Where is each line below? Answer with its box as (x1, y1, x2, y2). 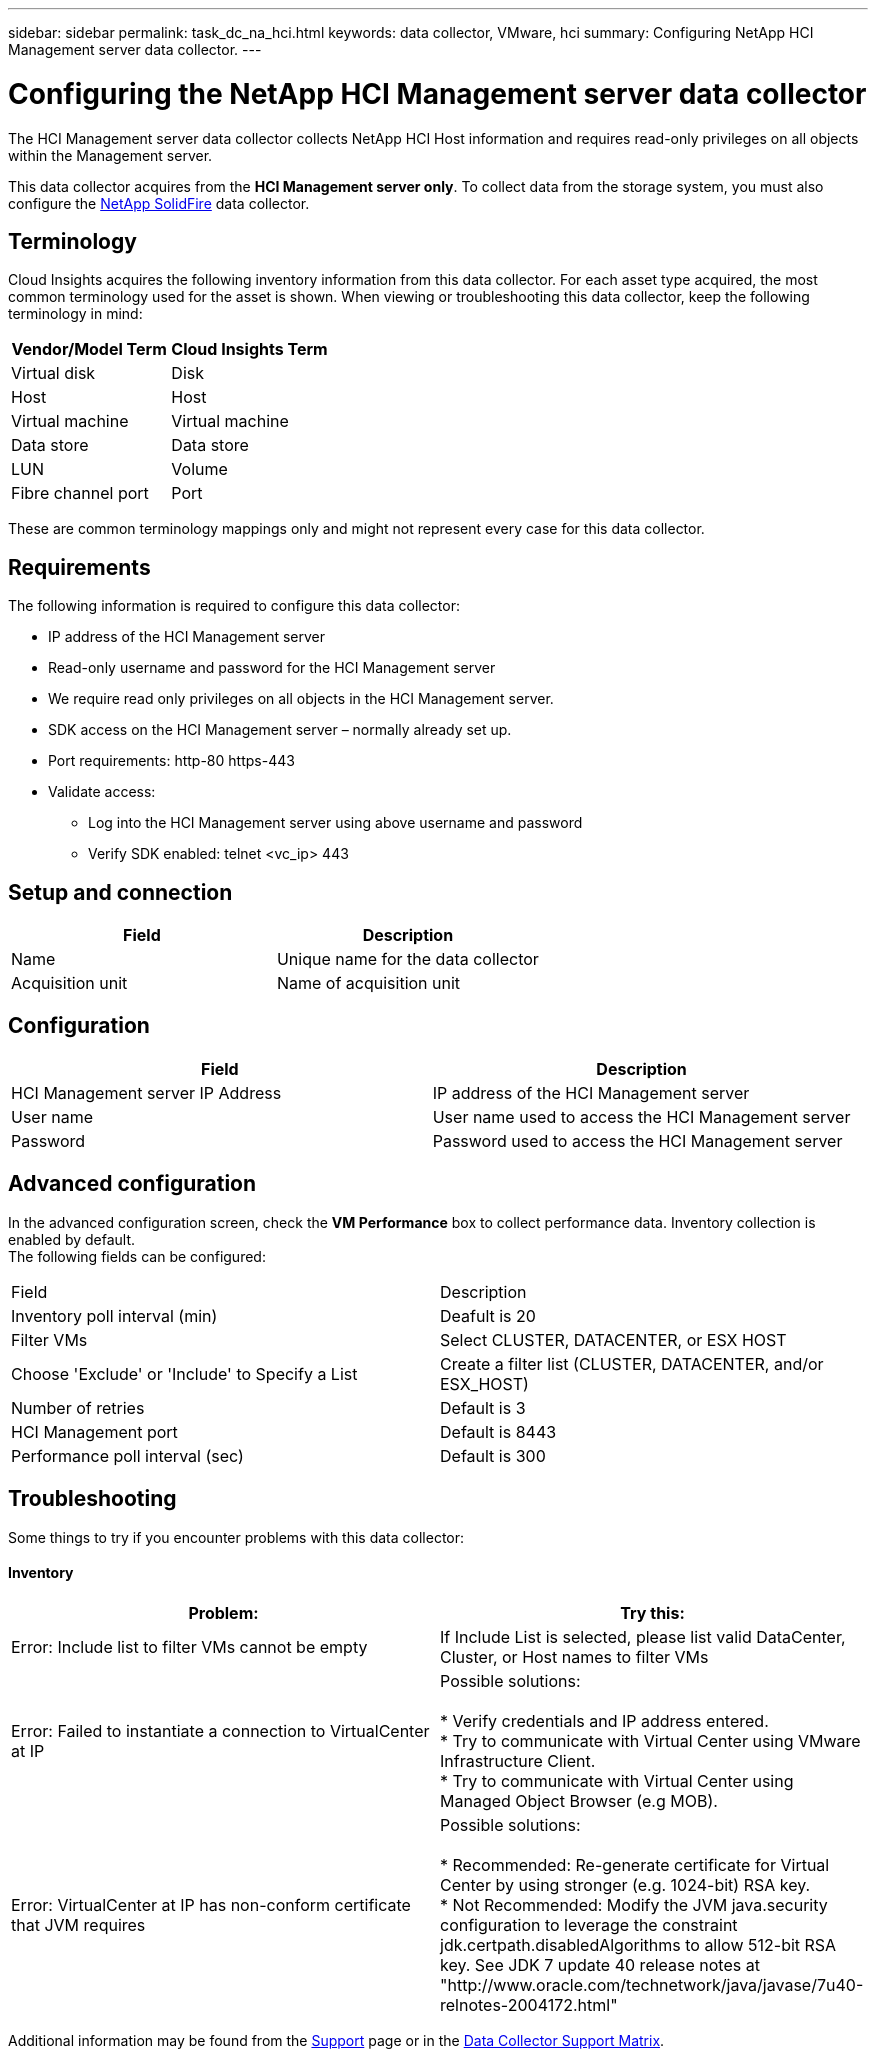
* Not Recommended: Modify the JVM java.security (440, 1894, 828, 1915)
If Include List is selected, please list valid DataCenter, (440, 1626, 846, 1647)
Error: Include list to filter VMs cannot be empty (11, 1636, 368, 1657)
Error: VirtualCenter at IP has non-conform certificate (11, 1894, 411, 1915)
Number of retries (11, 1397, 145, 1418)
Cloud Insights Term (171, 339, 328, 360)
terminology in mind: (8, 305, 143, 323)
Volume (171, 459, 228, 480)
